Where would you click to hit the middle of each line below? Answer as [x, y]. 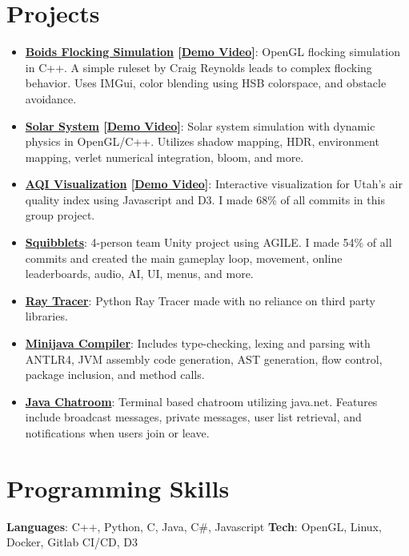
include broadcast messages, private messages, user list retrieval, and [193, 417]
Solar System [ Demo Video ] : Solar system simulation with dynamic [200, 125]
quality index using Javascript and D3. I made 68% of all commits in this [205, 199]
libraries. [46, 316]
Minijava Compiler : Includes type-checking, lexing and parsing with [198, 343]
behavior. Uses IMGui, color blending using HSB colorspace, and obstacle [206, 83]
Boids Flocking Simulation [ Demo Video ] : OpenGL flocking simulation [213, 52]
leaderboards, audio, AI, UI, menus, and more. [139, 274]
